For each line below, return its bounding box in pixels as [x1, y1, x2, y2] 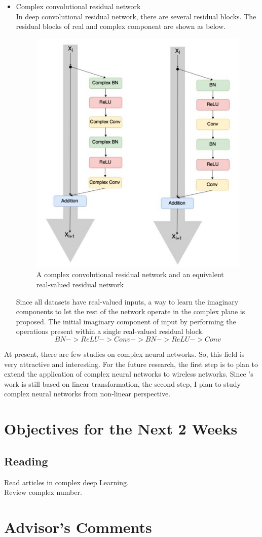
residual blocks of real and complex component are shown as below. [16, 21, 226, 31]
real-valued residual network [36, 279, 124, 290]
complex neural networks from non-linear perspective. [4, 388, 171, 399]
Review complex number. [4, 487, 82, 497]
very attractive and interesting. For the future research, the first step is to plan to [4, 358, 258, 369]
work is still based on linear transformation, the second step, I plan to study [4, 378, 241, 389]
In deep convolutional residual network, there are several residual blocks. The [16, 11, 256, 21]
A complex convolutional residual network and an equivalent [36, 269, 224, 280]
